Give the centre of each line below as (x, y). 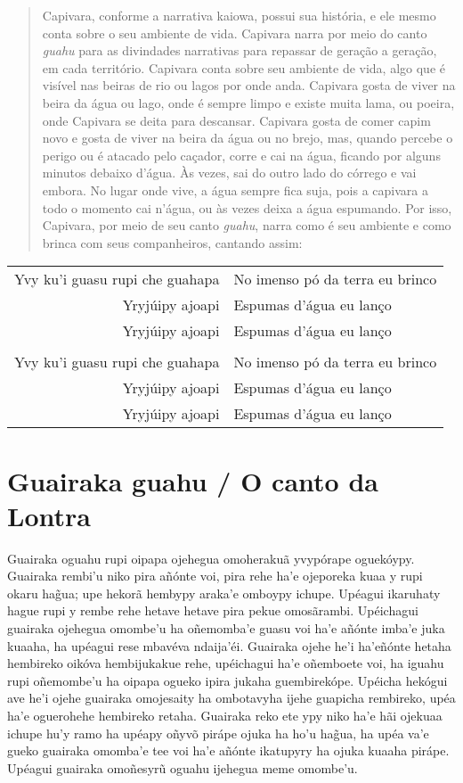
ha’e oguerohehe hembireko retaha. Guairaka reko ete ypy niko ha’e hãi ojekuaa (225, 715)
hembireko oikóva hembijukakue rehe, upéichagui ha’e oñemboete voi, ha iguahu (226, 663)
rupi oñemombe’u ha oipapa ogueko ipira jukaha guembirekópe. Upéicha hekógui (227, 680)
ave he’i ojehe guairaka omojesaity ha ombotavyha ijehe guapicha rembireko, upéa (231, 698)
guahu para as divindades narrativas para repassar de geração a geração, (240, 50)
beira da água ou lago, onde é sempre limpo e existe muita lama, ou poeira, (248, 102)
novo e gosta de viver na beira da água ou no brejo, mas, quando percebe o (248, 138)
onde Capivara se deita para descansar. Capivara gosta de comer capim (236, 120)
